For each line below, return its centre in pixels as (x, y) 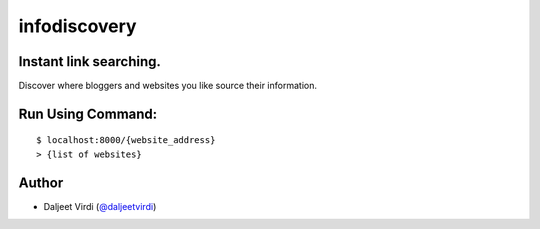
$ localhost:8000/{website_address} (126, 140)
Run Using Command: (88, 113)
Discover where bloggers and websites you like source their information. (167, 86)
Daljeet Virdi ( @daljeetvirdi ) (100, 206)
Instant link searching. (90, 61)
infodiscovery (77, 26)
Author (41, 182)
